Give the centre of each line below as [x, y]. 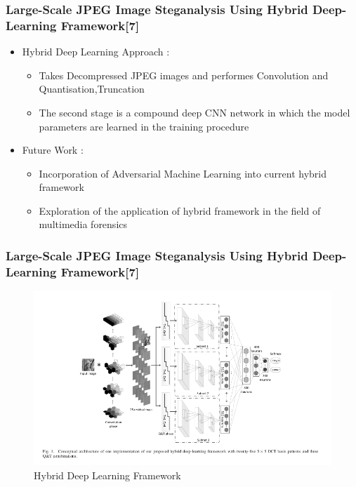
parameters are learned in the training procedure [144, 126]
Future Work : [53, 150]
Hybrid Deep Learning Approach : [96, 52]
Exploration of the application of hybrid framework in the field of [180, 210]
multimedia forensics [83, 224]
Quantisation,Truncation [92, 89]
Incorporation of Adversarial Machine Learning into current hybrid [183, 173]
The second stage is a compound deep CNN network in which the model [195, 112]
